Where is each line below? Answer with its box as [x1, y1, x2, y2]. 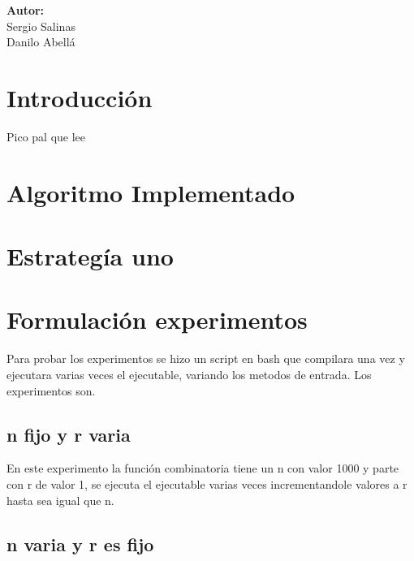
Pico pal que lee [6, 127, 86, 145]
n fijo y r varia [6, 421, 131, 447]
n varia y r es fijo [6, 531, 154, 556]
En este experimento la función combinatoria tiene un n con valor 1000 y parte [6, 460, 399, 477]
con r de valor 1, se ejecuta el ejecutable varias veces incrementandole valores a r [6, 475, 408, 492]
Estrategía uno [6, 240, 174, 273]
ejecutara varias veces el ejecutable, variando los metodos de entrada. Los [6, 365, 372, 382]
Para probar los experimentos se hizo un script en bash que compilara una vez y [6, 350, 405, 367]
